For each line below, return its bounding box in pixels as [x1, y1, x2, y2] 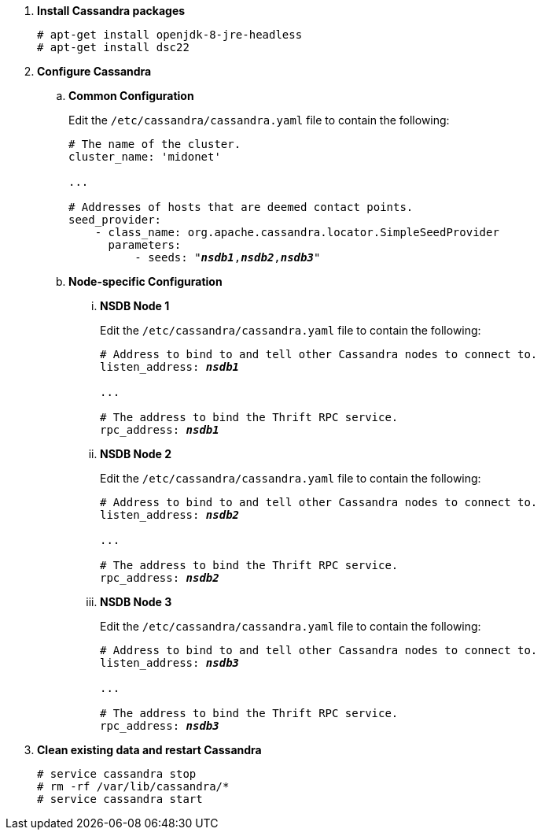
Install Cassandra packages [37, 4, 186, 17]
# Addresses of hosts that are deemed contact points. [68, 201, 414, 213]
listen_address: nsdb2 [100, 509, 240, 521]
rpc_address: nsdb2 [100, 572, 219, 584]
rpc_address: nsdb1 [100, 424, 219, 436]
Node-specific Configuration [68, 275, 223, 288]
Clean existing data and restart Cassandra [37, 743, 262, 756]
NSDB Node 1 [100, 299, 170, 313]
